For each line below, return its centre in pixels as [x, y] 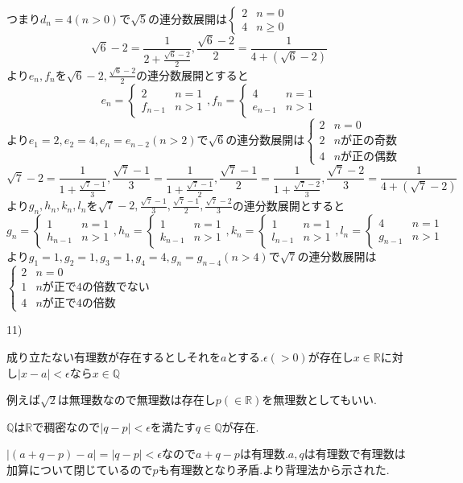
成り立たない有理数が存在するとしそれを [114, 357]
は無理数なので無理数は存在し [136, 400]
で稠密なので [66, 426]
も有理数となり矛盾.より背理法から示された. [274, 470]
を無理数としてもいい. [319, 400]
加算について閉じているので [80, 470]
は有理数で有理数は [355, 454]
